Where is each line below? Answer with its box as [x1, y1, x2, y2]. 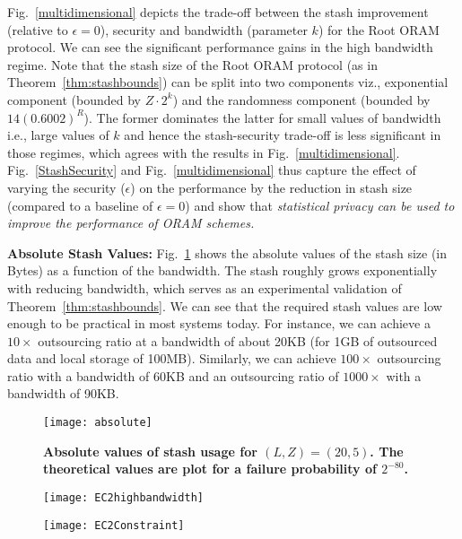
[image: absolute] [43, 416, 153, 430]
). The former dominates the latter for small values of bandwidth [83, 108, 441, 126]
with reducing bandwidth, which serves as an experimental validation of [7, 278, 402, 297]
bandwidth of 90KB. [7, 384, 119, 403]
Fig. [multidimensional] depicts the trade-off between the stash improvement [7, 3, 429, 21]
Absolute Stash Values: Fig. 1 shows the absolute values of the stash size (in [7, 243, 448, 262]
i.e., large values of [7, 126, 109, 144]
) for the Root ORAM [318, 20, 440, 39]
